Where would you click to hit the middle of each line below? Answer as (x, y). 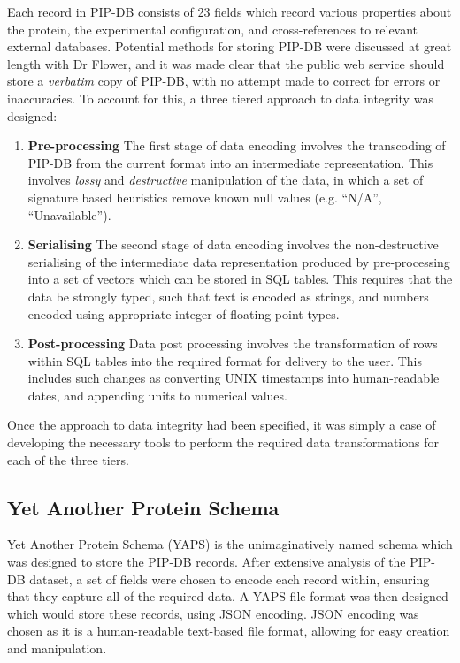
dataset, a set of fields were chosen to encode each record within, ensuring (230, 579)
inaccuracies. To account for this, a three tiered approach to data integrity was (220, 98)
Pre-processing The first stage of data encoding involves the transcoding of (237, 145)
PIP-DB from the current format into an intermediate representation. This (230, 162)
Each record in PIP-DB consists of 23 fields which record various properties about (230, 11)
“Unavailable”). (69, 214)
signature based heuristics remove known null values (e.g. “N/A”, (205, 197)
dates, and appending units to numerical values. (157, 395)
